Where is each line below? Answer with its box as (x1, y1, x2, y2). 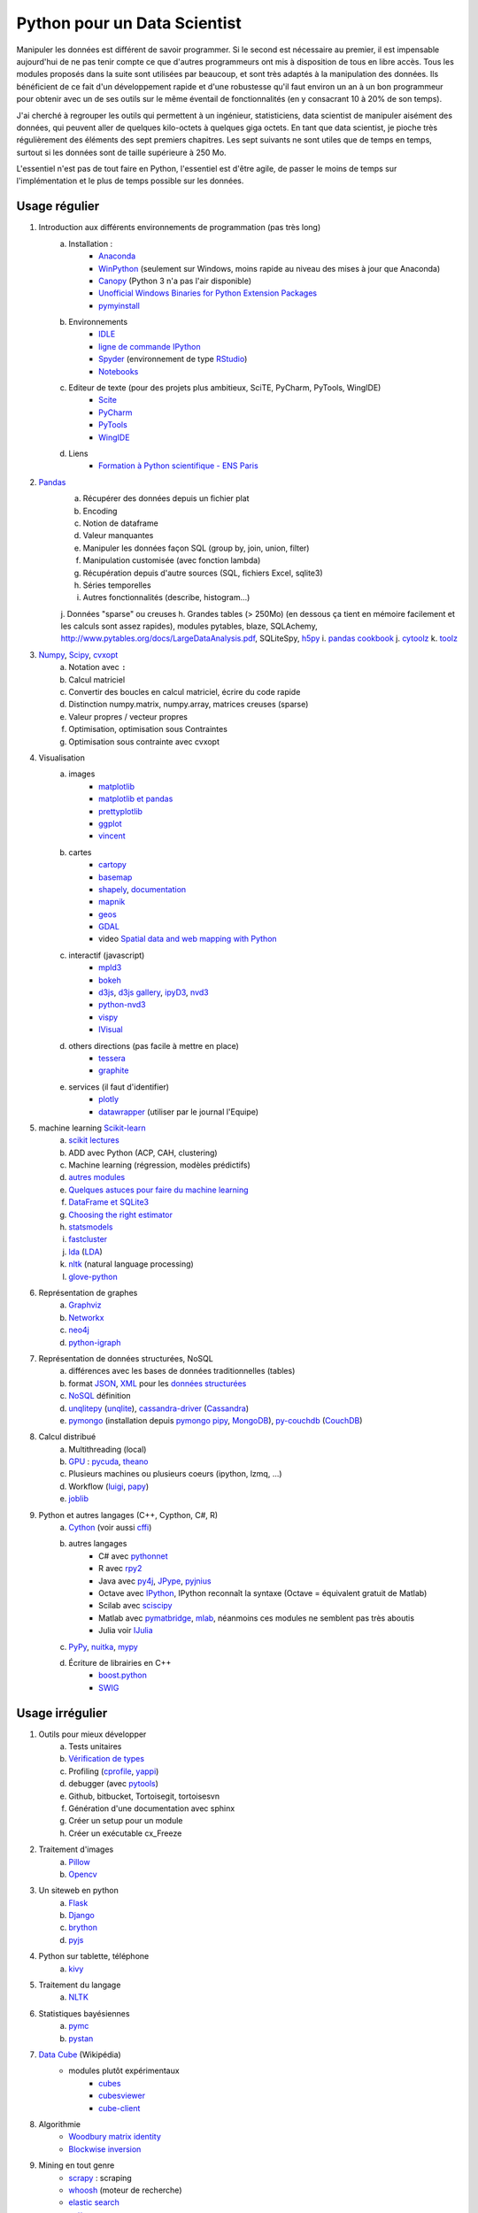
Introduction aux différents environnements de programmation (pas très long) (38, 222, 321, 233)
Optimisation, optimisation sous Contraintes (68, 724, 227, 735)
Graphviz (68, 1299, 102, 1310)
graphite (98, 1065, 129, 1076)
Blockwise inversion (68, 2143, 142, 2155)
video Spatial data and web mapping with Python (98, 934, 278, 945)
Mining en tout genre (38, 2160, 115, 2171)
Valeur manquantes (82, 530, 154, 541)
